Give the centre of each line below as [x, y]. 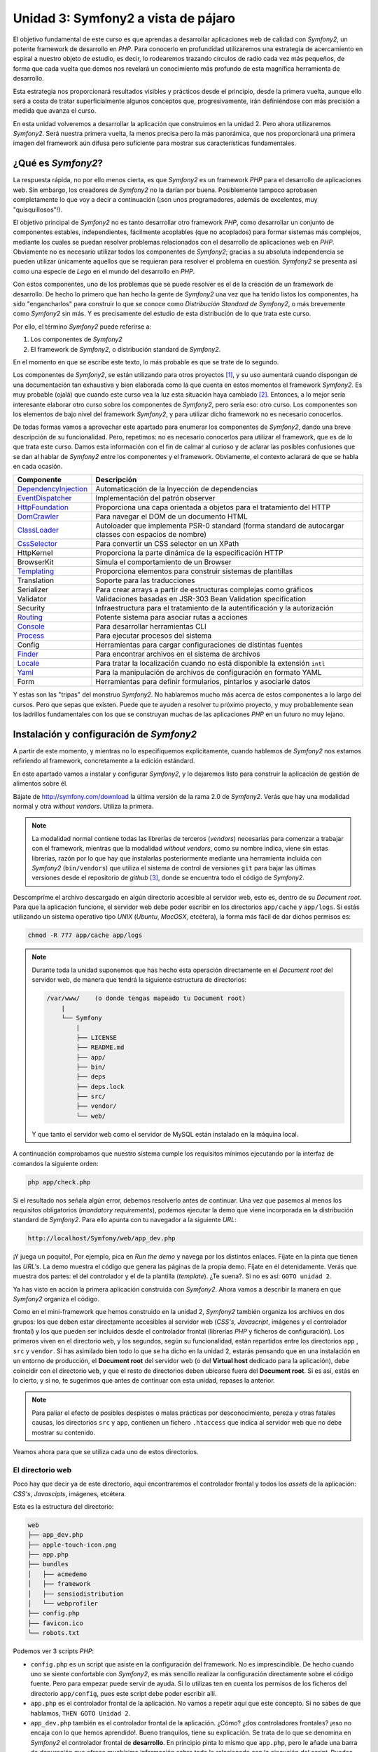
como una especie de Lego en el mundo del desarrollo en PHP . [104, 271]
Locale [28, 664]
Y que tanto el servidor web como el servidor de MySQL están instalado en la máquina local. [165, 1134]
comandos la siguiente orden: [56, 1163]
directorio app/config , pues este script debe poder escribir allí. [124, 1693]
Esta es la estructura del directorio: [63, 1506]
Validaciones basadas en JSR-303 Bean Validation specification [201, 599]
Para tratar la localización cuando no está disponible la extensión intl [210, 664]
